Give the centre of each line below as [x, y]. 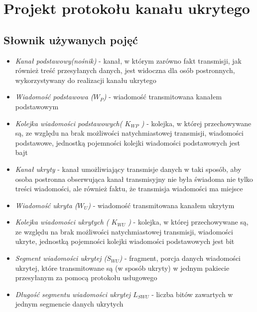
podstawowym [37, 106]
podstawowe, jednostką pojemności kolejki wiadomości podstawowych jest [128, 142]
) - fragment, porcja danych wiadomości [180, 258]
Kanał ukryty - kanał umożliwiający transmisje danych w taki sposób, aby [128, 169]
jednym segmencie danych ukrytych [69, 304]
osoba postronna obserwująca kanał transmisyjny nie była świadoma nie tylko [134, 179]
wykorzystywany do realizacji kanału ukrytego [86, 80]
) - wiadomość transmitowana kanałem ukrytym [161, 205]
